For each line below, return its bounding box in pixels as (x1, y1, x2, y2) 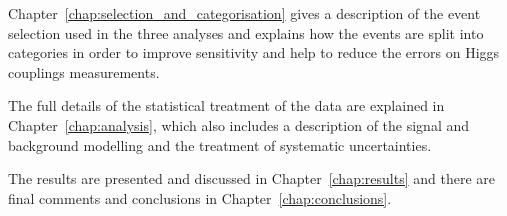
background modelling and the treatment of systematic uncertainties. (8, 134, 432, 155)
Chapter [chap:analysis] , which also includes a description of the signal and (8, 114, 470, 135)
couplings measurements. (8, 61, 160, 82)
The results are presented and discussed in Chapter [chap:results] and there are (8, 168, 496, 189)
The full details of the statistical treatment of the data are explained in (8, 95, 445, 116)
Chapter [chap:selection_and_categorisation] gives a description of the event (8, 3, 481, 23)
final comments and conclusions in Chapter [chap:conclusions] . (8, 187, 392, 208)
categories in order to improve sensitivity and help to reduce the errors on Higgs (8, 42, 500, 63)
